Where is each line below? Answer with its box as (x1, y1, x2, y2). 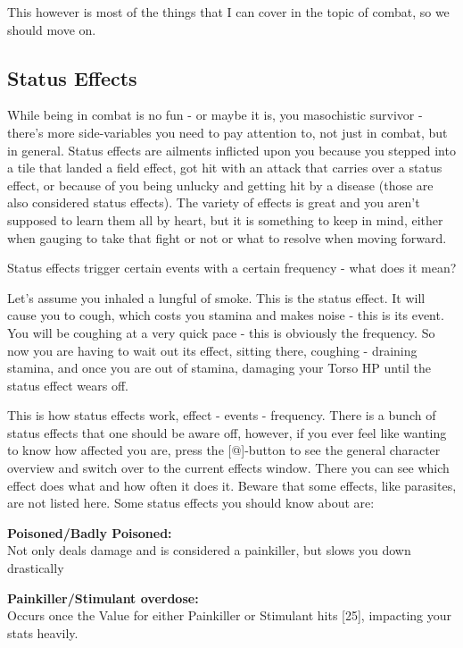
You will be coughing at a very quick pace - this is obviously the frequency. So (7, 323, 435, 341)
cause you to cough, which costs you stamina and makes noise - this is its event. (7, 306, 444, 324)
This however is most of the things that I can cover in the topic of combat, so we (7, 3, 450, 21)
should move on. (7, 20, 96, 38)
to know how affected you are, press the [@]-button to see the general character (7, 441, 441, 459)
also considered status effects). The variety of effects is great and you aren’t (7, 193, 420, 212)
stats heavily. (7, 623, 79, 642)
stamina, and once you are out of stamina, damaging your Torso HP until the (7, 358, 432, 377)
